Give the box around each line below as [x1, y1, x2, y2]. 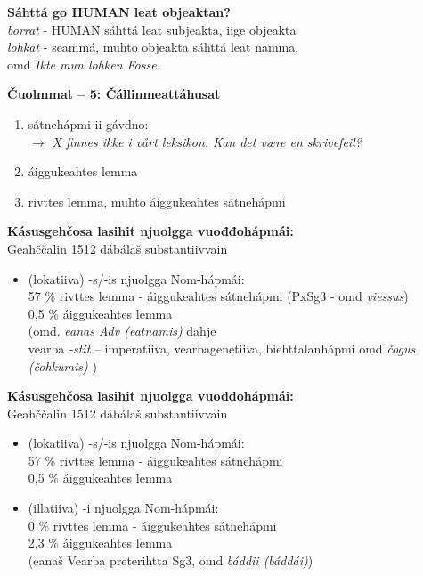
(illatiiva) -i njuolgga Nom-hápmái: [28, 499, 219, 517]
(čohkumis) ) [28, 356, 97, 375]
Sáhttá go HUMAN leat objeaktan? [7, 3, 231, 20]
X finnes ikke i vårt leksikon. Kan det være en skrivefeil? [52, 132, 362, 150]
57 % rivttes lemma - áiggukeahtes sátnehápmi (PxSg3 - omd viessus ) [28, 287, 409, 305]
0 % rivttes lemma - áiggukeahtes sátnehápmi [28, 515, 277, 534]
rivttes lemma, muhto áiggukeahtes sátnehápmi [28, 191, 286, 210]
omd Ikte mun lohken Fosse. [7, 54, 160, 73]
